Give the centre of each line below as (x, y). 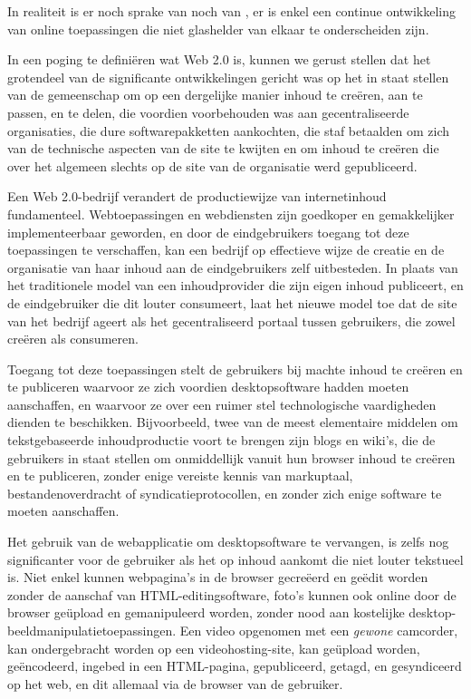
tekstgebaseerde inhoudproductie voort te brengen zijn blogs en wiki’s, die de (221, 440)
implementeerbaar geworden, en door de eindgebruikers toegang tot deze (208, 232)
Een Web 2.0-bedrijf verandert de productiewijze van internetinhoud (197, 196)
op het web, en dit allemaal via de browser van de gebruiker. (175, 683)
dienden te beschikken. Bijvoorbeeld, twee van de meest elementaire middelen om (233, 422)
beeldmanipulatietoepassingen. (92, 630)
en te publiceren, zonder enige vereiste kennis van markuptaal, (180, 476)
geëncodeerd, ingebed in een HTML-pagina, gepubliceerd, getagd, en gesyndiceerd (235, 666)
